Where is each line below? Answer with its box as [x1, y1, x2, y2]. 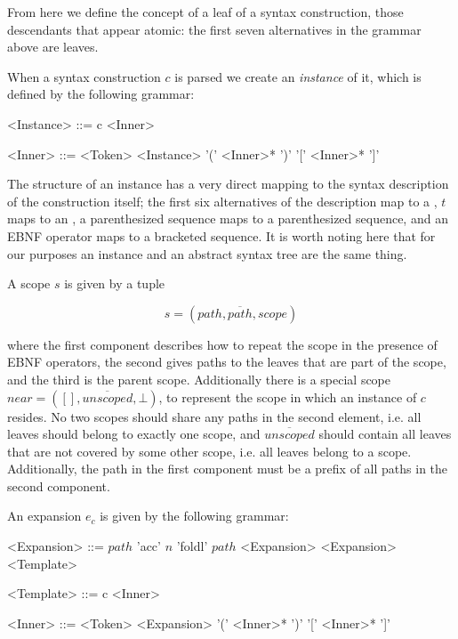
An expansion [7, 506, 82, 525]
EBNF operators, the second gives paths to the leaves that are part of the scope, [7, 352, 446, 371]
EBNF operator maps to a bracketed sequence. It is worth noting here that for [7, 226, 436, 245]
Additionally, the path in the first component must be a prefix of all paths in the [7, 459, 448, 478]
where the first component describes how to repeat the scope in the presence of [7, 335, 438, 353]
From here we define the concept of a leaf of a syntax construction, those [7, 3, 404, 20]
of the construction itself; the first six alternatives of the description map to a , [7, 191, 438, 210]
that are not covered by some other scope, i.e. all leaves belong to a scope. [7, 441, 412, 460]
